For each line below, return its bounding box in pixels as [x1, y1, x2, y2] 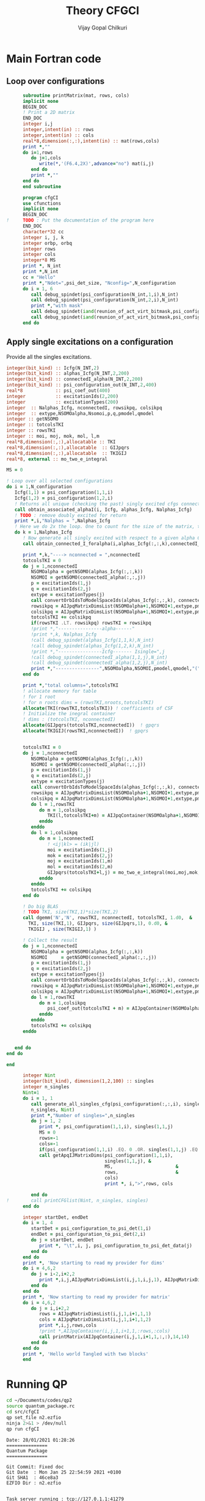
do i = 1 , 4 [22, 1220, 53, 1226]
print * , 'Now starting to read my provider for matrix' [22, 1293, 171, 1300]
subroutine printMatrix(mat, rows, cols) [22, 92, 130, 99]
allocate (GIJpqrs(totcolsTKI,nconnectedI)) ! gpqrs [22, 722, 160, 729]
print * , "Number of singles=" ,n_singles [31, 1112, 135, 1118]
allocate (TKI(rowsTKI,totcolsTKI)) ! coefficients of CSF [22, 705, 173, 711]
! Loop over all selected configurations [6, 478, 113, 484]
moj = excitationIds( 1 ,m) [47, 858, 113, 864]
